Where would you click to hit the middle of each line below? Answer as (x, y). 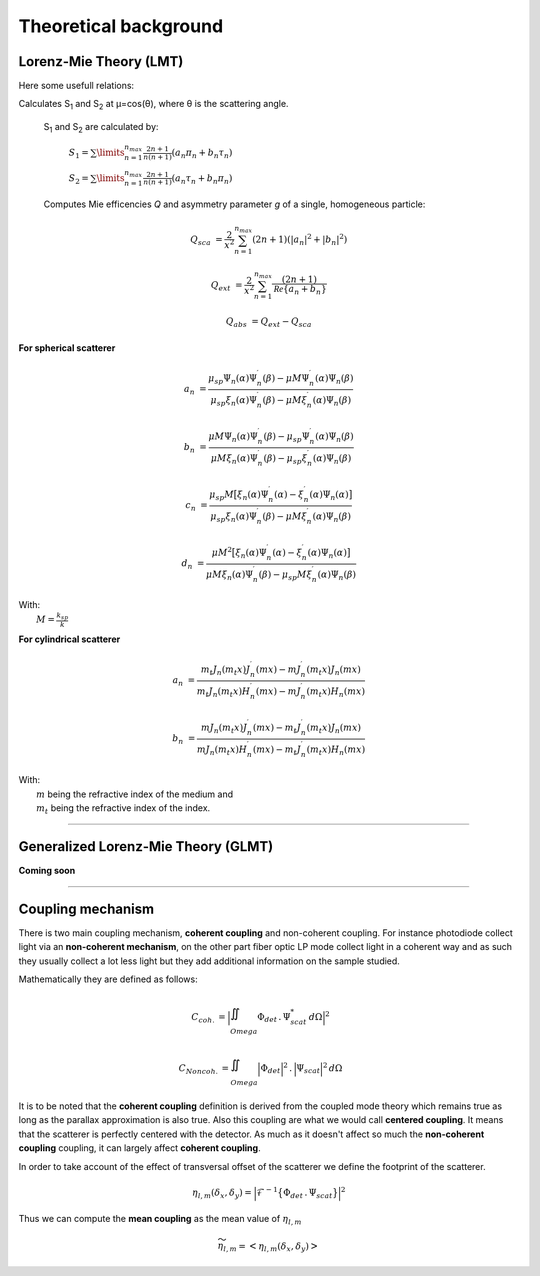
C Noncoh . (198, 1069)
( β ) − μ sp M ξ (285, 575)
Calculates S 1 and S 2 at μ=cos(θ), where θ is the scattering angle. (153, 105)
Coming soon (47, 870)
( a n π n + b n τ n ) (202, 153)
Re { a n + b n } (300, 290)
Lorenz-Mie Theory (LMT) (101, 61)
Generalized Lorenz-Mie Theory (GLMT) (146, 846)
